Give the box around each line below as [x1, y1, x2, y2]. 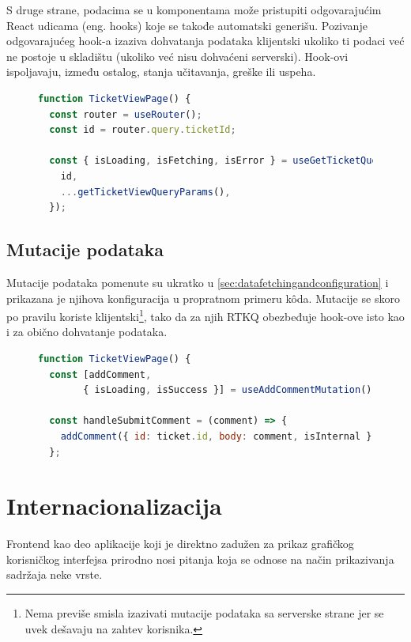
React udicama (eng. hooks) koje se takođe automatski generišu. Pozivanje [6, 17, 368, 33]
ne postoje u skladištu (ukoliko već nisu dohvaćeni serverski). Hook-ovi [6, 47, 349, 64]
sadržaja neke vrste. [6, 566, 103, 583]
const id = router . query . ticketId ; [49, 124, 236, 136]
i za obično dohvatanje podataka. [6, 323, 168, 340]
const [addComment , [49, 368, 152, 380]
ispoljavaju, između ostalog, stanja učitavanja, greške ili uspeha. [6, 63, 316, 80]
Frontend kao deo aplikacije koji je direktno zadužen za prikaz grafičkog [6, 535, 354, 552]
